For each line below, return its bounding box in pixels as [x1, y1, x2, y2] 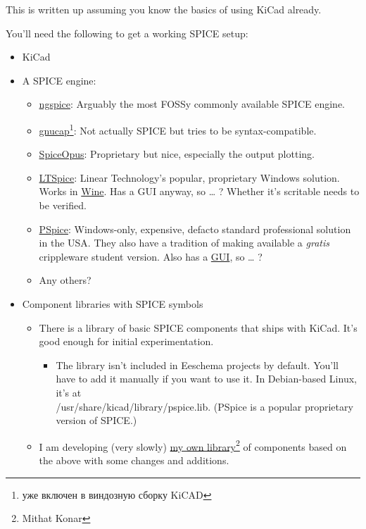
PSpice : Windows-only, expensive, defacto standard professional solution [39, 221, 351, 236]
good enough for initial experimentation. [39, 334, 214, 349]
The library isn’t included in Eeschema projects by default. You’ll [56, 357, 339, 372]
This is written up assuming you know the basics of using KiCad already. [6, 2, 322, 16]
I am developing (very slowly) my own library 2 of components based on [39, 437, 347, 454]
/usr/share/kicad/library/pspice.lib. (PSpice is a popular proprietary [56, 399, 353, 413]
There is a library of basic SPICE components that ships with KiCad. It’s [39, 320, 358, 335]
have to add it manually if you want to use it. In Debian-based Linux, [56, 371, 357, 386]
